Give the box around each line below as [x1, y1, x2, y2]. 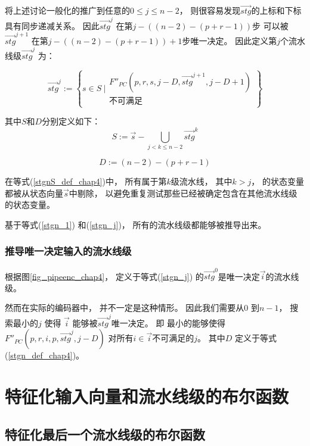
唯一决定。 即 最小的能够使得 [111, 316, 226, 329]
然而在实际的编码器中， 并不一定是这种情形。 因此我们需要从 [5, 301, 244, 314]
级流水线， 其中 [170, 174, 232, 187]
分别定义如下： [42, 115, 101, 127]
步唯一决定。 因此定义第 [182, 34, 277, 46]
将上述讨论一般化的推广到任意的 [5, 4, 130, 17]
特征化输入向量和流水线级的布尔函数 [5, 384, 289, 408]
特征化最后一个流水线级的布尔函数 [5, 425, 205, 443]
